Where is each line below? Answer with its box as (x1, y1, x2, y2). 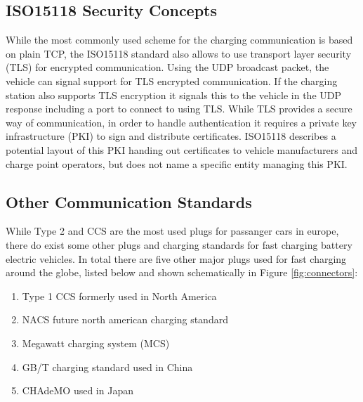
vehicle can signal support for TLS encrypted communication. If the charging (6, 73, 338, 88)
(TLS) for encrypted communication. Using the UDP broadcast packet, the (6, 60, 329, 74)
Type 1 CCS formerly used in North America (22, 288, 217, 303)
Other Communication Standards (6, 190, 252, 212)
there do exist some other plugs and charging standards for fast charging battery (6, 237, 352, 252)
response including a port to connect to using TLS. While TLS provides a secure (6, 101, 352, 116)
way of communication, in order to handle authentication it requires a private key (6, 115, 357, 129)
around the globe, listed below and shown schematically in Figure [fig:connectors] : (6, 265, 358, 280)
